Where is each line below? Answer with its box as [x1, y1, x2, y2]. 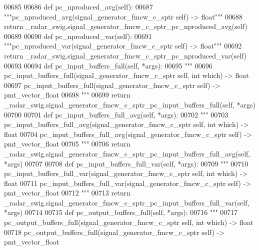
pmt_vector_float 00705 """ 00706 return [4, 138, 130, 149]
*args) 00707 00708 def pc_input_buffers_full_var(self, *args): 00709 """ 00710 [4, 158, 248, 168]
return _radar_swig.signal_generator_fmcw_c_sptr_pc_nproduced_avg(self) [4, 21, 247, 31]
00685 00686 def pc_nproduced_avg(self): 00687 [4, 1, 153, 11]
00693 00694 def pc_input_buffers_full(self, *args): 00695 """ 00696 [4, 60, 212, 70]
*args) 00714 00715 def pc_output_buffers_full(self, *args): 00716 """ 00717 [4, 207, 238, 217]
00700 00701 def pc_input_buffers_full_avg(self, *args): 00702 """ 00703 [4, 109, 228, 119]
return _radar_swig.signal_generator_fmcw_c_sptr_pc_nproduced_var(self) [4, 50, 246, 60]
